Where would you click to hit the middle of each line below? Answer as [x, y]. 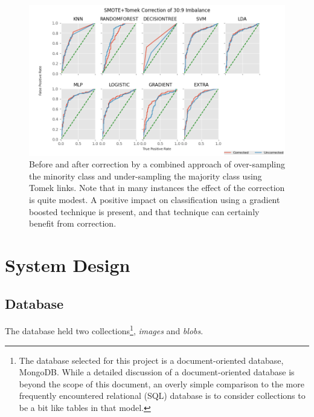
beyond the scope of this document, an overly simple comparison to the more [162, 383]
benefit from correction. [73, 223]
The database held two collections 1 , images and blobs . [104, 330]
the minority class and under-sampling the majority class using [146, 176]
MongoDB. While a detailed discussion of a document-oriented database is [157, 372]
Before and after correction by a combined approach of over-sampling [157, 164]
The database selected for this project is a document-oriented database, [151, 360]
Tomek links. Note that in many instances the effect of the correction [157, 188]
